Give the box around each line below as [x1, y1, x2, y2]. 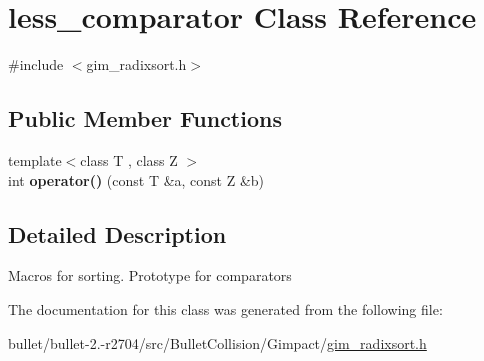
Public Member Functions [8, 103, 282, 134]
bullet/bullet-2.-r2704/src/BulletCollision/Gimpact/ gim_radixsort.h [8, 332, 427, 353]
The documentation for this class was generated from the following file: [8, 298, 443, 319]
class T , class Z [80, 149, 178, 170]
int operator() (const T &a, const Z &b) [8, 169, 265, 190]
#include [8, 54, 64, 75]
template [8, 149, 62, 170]
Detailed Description [8, 218, 227, 249]
